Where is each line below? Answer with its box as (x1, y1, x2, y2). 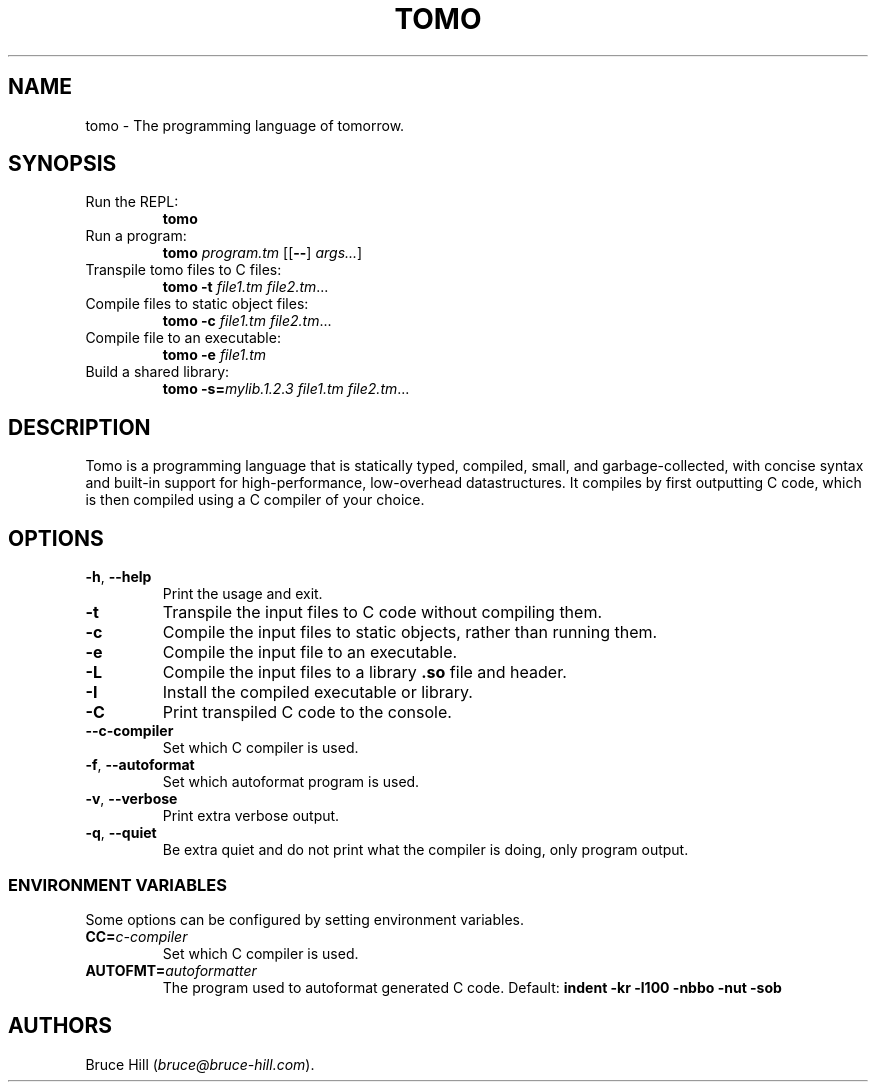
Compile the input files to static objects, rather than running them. (162, 622, 658, 643)
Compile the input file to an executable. (162, 642, 458, 663)
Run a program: (85, 227, 187, 245)
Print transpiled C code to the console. (162, 702, 452, 723)
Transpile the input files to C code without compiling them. (162, 602, 603, 623)
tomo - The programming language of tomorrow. (85, 116, 405, 134)
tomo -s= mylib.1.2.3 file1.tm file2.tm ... (162, 380, 410, 398)
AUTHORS (8, 1013, 113, 1039)
